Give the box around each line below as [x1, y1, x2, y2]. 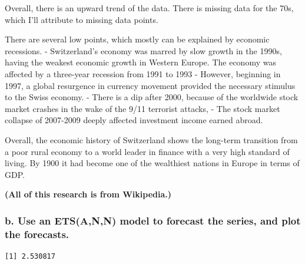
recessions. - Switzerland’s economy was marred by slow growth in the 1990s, [5, 44, 282, 57]
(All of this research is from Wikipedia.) [5, 188, 172, 200]
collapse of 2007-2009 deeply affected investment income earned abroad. [5, 114, 263, 126]
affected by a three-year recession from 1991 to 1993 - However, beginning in [5, 67, 281, 80]
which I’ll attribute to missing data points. [5, 13, 158, 25]
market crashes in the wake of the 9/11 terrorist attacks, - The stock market [5, 102, 280, 114]
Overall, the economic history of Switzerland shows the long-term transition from [5, 133, 298, 146]
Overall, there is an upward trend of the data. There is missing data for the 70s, [5, 2, 294, 14]
